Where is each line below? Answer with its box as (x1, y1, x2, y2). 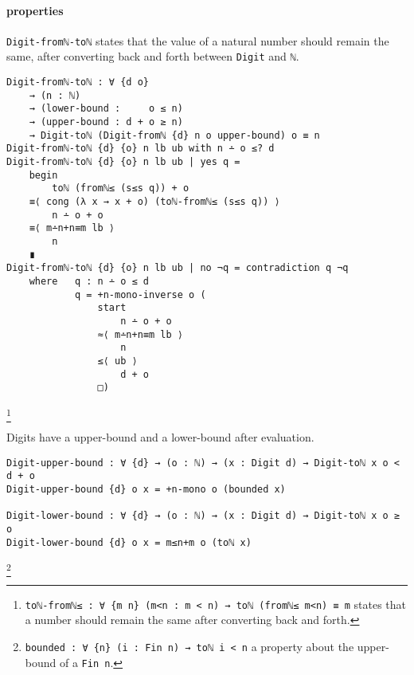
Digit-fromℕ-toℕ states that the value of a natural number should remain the (6, 32, 389, 49)
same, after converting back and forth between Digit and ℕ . (6, 48, 299, 65)
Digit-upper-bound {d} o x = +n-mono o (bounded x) (6, 484, 286, 496)
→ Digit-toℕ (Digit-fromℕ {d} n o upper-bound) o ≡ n (29, 129, 320, 141)
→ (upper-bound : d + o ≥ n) (29, 116, 183, 128)
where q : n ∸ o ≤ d (29, 275, 149, 287)
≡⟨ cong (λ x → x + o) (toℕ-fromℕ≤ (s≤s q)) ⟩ (29, 196, 280, 208)
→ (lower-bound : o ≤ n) (29, 103, 183, 115)
